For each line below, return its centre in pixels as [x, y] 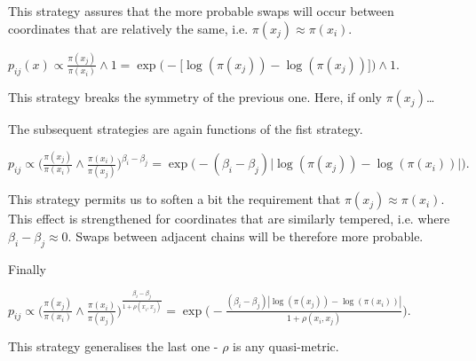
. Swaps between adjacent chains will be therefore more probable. [246, 236]
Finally [27, 268]
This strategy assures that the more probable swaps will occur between [201, 11]
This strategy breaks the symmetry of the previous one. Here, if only [195, 97]
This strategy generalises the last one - [113, 345]
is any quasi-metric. [286, 345]
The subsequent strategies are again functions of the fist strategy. [186, 129]
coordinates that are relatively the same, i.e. [128, 28]
